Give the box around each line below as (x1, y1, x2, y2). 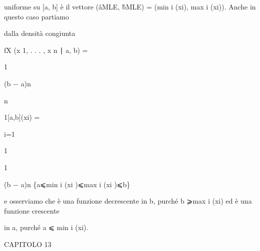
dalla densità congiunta (4, 28, 76, 38)
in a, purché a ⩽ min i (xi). (4, 222, 89, 233)
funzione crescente (4, 205, 60, 216)
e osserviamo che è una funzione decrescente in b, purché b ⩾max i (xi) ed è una (4, 196, 252, 206)
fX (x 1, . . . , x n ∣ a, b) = (4, 44, 88, 55)
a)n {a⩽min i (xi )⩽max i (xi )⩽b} (21, 179, 130, 189)
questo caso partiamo (4, 11, 69, 21)
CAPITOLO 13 (4, 239, 52, 249)
